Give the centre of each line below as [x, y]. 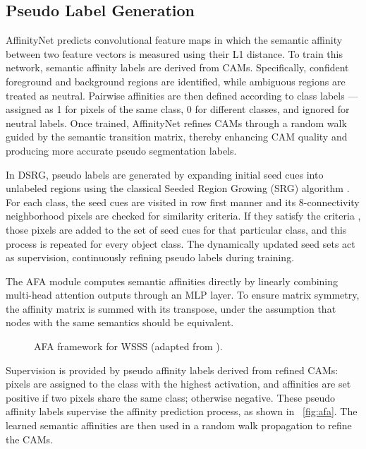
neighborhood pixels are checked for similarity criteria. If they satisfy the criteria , [183, 216]
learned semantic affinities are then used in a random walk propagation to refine [179, 425]
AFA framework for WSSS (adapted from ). [128, 346]
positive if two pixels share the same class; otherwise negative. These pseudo [170, 397]
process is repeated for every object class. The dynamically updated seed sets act [181, 243]
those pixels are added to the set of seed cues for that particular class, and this [176, 229]
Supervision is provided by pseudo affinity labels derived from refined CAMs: [172, 370]
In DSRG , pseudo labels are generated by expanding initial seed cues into [165, 174]
